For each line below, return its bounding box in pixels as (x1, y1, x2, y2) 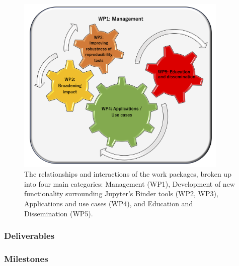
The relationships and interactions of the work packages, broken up (24, 169, 231, 179)
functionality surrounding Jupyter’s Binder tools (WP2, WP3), (24, 188, 218, 199)
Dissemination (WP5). (24, 208, 93, 218)
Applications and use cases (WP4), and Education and (24, 198, 193, 208)
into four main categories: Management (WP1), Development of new (24, 178, 235, 189)
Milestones (4, 252, 48, 264)
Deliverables (4, 229, 55, 242)
